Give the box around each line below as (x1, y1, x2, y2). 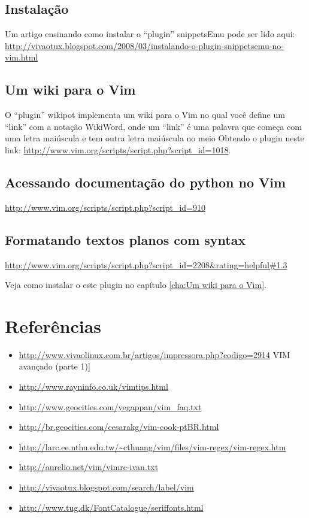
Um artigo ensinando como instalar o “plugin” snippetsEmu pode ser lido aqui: (5, 28, 295, 40)
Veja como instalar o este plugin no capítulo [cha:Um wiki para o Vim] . (5, 278, 266, 291)
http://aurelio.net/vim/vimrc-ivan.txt (19, 461, 159, 473)
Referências (5, 313, 102, 338)
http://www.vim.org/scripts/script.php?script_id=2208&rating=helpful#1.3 (5, 258, 287, 271)
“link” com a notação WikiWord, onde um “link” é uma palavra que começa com (5, 120, 302, 132)
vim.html (5, 51, 38, 63)
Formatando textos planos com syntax (5, 230, 246, 249)
